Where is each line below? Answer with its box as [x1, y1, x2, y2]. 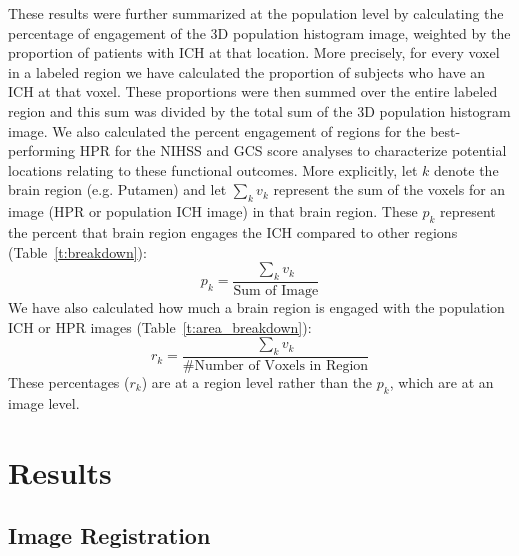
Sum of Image [233, 283, 319, 298]
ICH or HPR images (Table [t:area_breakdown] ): [8, 316, 312, 337]
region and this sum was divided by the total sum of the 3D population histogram [8, 100, 511, 121]
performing [8, 140, 75, 161]
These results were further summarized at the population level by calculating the [8, 3, 504, 23]
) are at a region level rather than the [141, 371, 373, 392]
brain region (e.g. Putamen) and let [8, 179, 227, 200]
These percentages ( [8, 371, 130, 392]
